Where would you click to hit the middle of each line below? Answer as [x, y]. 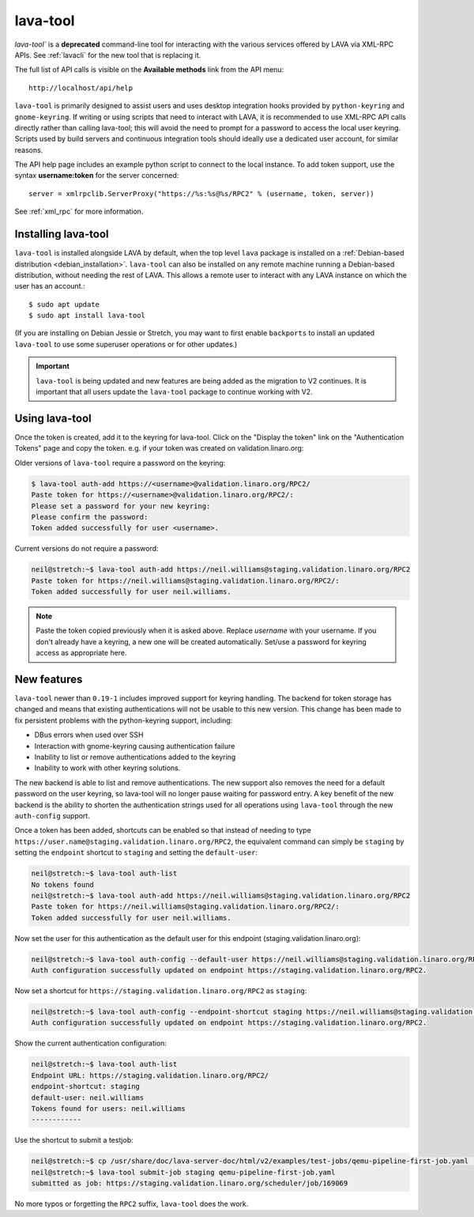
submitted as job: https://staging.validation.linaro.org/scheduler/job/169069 [190, 1183]
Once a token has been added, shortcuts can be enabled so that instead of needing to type [163, 830]
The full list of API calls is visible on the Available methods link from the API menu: [149, 70]
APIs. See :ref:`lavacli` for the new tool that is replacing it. [108, 55]
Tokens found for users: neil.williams [108, 1108]
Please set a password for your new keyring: [121, 506]
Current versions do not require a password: [87, 549]
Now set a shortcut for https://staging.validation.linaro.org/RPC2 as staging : [161, 991]
